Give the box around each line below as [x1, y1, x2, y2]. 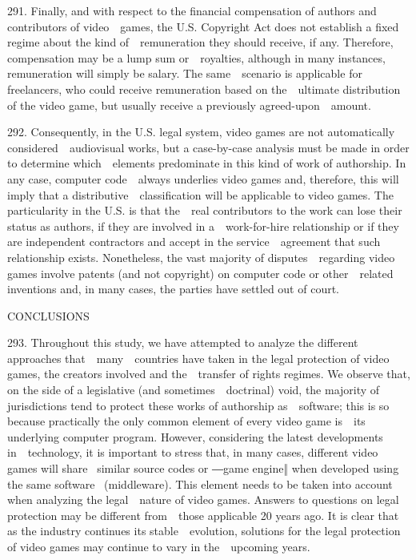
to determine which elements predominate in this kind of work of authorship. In [7, 155, 406, 171]
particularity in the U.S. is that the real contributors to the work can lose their [7, 202, 402, 219]
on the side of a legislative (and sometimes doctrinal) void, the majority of [7, 381, 380, 398]
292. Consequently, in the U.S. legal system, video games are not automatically [7, 123, 395, 140]
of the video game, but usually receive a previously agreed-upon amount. [7, 96, 371, 113]
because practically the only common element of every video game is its [7, 413, 366, 429]
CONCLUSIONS [7, 307, 90, 324]
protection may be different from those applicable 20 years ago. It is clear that [7, 506, 399, 523]
